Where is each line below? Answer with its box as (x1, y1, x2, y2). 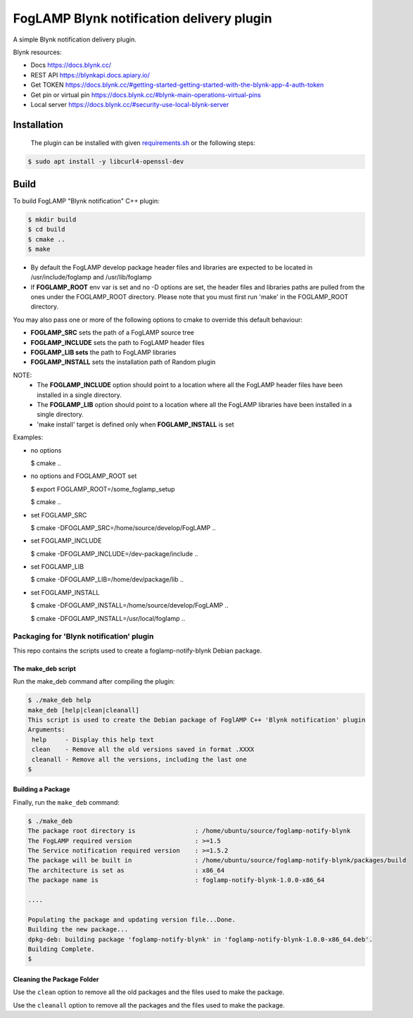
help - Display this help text (32, 736, 155, 743)
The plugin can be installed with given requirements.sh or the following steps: (30, 139, 256, 147)
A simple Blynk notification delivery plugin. (13, 35, 136, 44)
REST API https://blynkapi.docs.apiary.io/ (30, 70, 151, 79)
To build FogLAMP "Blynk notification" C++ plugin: (13, 196, 160, 205)
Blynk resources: (13, 48, 63, 56)
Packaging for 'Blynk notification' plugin (13, 631, 154, 641)
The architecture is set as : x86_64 (27, 866, 225, 874)
